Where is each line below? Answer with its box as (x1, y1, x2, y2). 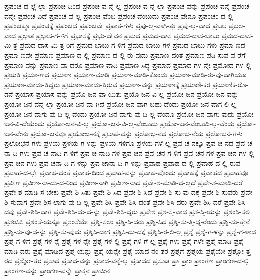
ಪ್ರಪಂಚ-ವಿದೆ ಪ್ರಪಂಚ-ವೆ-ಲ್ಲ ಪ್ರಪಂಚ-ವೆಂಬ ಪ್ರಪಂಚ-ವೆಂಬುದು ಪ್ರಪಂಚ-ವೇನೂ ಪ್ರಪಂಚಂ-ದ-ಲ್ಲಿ (18, 10, 233, 21)
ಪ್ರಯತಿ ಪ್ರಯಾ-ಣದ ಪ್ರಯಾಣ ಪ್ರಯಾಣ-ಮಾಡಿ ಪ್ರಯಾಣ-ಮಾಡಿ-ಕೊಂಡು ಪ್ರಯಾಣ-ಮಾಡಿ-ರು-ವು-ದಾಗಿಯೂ (4, 69, 247, 80)
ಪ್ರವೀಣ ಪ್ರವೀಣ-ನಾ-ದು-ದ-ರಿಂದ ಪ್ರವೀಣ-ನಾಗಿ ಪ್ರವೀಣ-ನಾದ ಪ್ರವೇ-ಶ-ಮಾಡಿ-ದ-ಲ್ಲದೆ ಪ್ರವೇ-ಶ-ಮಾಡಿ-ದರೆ (4, 177, 243, 187)
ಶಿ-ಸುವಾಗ (4, 196, 27, 207)
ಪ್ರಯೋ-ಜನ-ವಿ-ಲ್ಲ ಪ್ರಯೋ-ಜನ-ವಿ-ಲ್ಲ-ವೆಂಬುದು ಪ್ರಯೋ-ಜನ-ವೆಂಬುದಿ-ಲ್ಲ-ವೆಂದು (47, 118, 235, 129)
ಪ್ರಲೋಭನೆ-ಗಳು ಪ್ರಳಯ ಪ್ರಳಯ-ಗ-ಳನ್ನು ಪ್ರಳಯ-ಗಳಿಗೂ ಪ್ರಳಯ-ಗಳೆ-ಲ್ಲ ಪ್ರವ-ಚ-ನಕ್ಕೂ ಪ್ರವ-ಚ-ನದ (4, 138, 233, 148)
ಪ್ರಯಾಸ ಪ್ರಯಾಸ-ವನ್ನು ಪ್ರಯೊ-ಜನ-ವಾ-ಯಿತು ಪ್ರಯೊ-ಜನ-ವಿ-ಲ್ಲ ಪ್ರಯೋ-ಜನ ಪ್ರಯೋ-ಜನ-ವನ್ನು (15, 89, 239, 99)
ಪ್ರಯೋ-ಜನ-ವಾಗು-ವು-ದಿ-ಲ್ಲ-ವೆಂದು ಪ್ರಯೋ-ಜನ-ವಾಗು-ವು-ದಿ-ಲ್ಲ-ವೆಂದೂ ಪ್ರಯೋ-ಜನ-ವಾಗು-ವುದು (4, 108, 235, 119)
